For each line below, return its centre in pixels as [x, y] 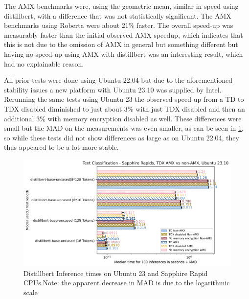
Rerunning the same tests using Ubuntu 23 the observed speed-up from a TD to [124, 99]
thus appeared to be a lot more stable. [61, 147]
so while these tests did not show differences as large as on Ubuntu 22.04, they [122, 137]
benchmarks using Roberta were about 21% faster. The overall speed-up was [119, 25]
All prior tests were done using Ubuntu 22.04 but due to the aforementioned [118, 80]
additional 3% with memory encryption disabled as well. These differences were [123, 118]
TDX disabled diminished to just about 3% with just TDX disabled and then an [124, 108]
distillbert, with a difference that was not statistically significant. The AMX [118, 15]
